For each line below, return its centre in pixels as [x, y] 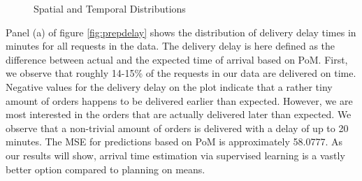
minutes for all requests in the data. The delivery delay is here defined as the [171, 46]
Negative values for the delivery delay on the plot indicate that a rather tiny [169, 86]
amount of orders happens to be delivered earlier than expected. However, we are [179, 100]
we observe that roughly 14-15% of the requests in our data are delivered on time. [181, 73]
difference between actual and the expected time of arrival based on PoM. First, [177, 59]
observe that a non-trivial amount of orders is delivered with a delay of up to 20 [177, 128]
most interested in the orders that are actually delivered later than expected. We [179, 114]
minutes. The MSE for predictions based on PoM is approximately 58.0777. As [174, 142]
